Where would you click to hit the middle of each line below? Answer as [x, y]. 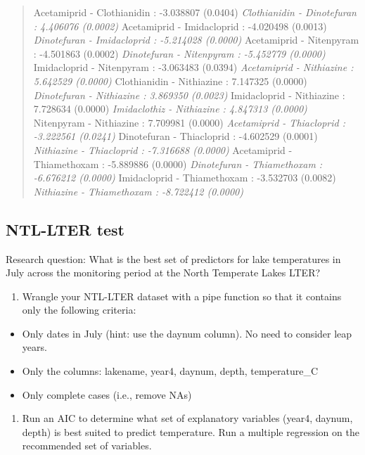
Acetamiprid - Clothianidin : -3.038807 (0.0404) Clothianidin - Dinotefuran [195, 12]
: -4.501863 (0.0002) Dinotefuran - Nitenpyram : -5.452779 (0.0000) [179, 53]
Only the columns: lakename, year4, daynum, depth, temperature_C [170, 371]
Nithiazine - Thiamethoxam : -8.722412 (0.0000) [138, 191]
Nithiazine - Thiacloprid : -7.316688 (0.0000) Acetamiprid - [163, 149]
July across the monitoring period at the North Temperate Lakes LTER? [163, 273]
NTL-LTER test [65, 229]
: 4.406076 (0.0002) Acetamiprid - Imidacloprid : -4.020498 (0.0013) [180, 26]
